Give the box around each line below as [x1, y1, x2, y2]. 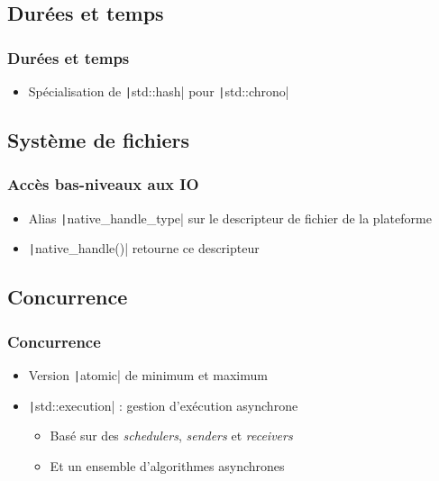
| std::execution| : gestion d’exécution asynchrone [28, 395, 298, 414]
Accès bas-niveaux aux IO [7, 173, 199, 195]
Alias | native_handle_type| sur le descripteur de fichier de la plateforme [28, 208, 432, 227]
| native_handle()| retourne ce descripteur [28, 239, 260, 258]
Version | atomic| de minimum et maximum [28, 365, 268, 384]
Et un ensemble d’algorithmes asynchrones [50, 456, 285, 475]
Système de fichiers [7, 126, 190, 154]
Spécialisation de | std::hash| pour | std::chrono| [28, 82, 289, 100]
